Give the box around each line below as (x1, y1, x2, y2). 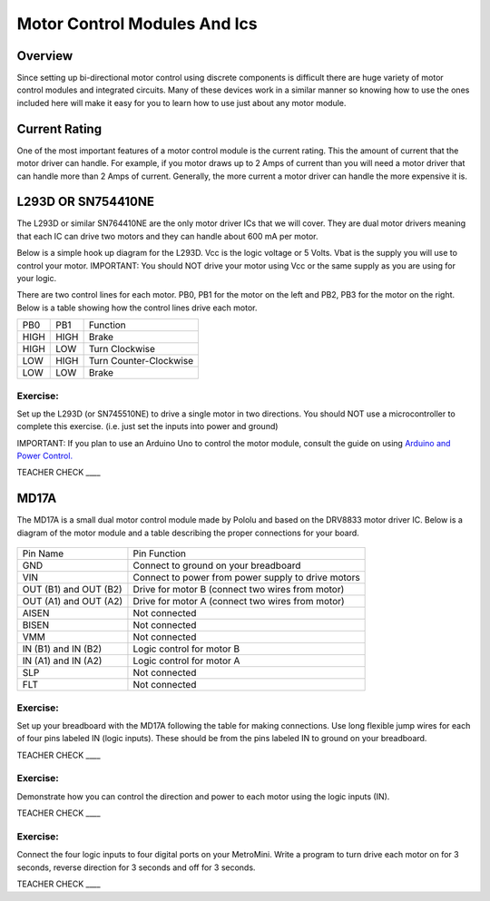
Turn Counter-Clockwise (88, 355, 194, 367)
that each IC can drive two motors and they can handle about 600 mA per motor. (16, 230, 318, 241)
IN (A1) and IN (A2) (22, 654, 103, 667)
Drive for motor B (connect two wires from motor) (132, 583, 345, 596)
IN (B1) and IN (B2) (22, 642, 103, 655)
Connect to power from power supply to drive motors (132, 572, 360, 584)
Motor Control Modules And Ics (16, 14, 258, 34)
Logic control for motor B (132, 642, 240, 655)
